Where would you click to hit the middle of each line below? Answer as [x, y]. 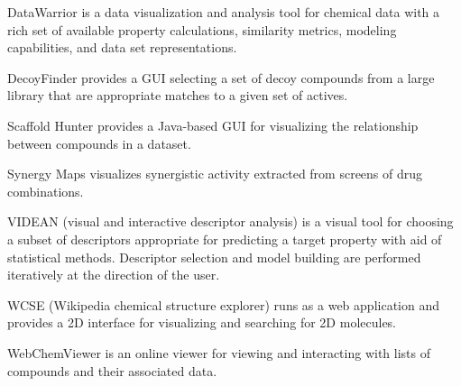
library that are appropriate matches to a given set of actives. [178, 95]
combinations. [46, 191]
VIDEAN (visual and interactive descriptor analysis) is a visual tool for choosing [230, 221]
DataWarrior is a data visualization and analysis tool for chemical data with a [224, 12]
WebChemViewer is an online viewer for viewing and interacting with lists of [219, 352]
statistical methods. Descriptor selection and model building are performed [214, 257]
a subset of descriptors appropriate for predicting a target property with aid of [225, 239]
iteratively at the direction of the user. [114, 275]
